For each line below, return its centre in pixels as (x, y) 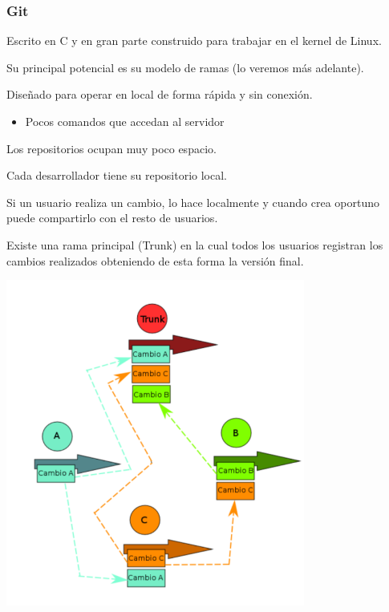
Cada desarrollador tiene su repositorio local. (117, 175)
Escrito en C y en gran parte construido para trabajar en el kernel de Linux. (194, 41)
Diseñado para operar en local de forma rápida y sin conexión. (160, 94)
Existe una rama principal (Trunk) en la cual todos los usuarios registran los (195, 244)
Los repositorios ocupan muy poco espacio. (111, 148)
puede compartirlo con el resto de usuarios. (112, 218)
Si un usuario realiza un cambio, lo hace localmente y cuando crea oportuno (193, 202)
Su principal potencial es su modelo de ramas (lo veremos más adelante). (185, 67)
